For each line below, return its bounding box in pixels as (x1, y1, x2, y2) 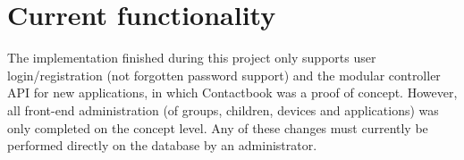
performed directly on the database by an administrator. (7, 136, 317, 155)
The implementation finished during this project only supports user (7, 48, 376, 67)
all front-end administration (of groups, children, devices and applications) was (7, 100, 439, 119)
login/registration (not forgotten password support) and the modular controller (7, 65, 441, 84)
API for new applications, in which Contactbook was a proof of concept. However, (7, 83, 458, 102)
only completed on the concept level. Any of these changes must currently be (7, 118, 428, 137)
